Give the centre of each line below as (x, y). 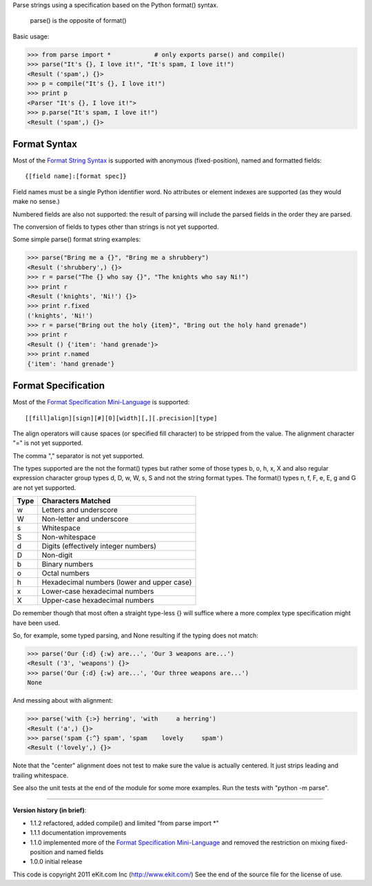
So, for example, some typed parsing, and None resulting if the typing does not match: (135, 636)
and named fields (79, 852)
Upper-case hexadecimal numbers (98, 601)
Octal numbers (65, 573)
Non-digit (57, 555)
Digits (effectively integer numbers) (99, 546)
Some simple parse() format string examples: (77, 239)
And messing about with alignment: (63, 701)
